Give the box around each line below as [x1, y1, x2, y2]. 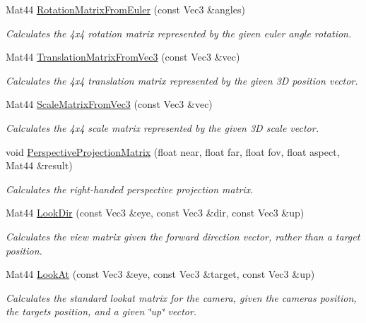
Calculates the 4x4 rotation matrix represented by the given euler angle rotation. [6, 25, 352, 40]
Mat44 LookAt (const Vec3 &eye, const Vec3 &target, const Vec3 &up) [6, 267, 315, 281]
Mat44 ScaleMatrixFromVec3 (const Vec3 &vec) [6, 97, 213, 111]
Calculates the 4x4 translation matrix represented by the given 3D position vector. [6, 73, 358, 87]
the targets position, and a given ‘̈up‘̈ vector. [6, 304, 197, 319]
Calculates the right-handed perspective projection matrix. [6, 181, 254, 196]
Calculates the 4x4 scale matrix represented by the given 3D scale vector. [6, 120, 319, 135]
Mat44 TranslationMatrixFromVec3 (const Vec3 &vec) [6, 49, 240, 64]
